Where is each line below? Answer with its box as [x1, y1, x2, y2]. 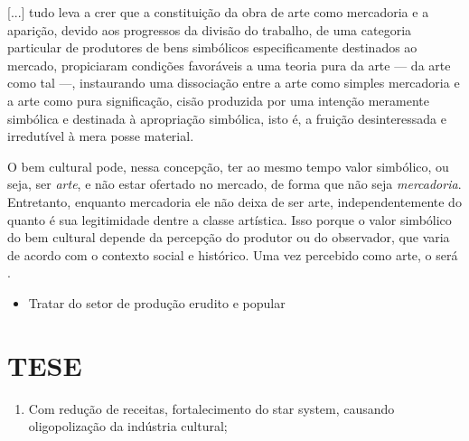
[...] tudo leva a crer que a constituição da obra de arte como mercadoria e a [7, 3, 429, 21]
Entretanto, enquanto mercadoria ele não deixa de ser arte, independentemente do [7, 192, 462, 211]
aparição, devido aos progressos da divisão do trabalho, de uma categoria [7, 20, 412, 39]
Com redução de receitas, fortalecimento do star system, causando [28, 399, 395, 418]
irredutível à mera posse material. [7, 127, 194, 145]
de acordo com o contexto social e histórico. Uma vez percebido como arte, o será [7, 245, 458, 264]
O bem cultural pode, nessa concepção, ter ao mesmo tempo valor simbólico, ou [7, 156, 449, 175]
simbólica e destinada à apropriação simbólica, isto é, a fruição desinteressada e [7, 108, 446, 127]
